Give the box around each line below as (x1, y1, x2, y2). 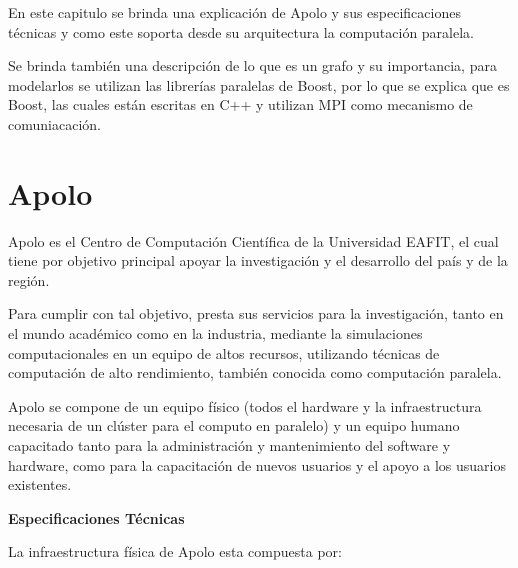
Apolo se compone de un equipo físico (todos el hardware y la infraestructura (8, 395, 482, 416)
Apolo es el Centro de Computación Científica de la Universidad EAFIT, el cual (8, 230, 499, 251)
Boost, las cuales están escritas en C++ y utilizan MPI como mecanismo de (8, 94, 473, 115)
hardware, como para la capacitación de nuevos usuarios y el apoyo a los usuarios (8, 454, 507, 475)
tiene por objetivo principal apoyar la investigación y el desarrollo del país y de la (8, 250, 508, 271)
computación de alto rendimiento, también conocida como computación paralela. (8, 362, 502, 383)
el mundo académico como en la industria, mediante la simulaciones (8, 323, 423, 344)
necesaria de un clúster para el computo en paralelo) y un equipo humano (8, 415, 460, 436)
